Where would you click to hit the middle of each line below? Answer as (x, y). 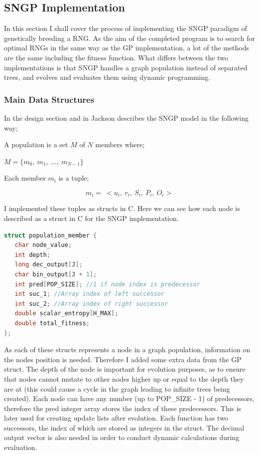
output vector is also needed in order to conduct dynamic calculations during (122, 437)
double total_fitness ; (52, 323)
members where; (120, 144)
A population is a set (36, 144)
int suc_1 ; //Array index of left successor (90, 294)
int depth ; (33, 255)
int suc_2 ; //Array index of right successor (91, 304)
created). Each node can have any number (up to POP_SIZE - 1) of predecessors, (129, 398)
